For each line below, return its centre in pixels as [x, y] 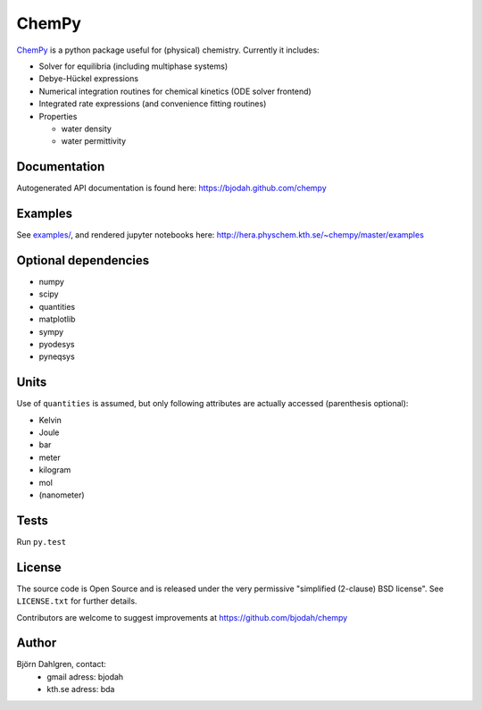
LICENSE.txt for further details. [77, 601]
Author [37, 643]
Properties [58, 116]
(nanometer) [62, 495]
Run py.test [42, 541]
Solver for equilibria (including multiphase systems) [133, 66]
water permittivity [94, 141]
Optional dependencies [83, 260]
